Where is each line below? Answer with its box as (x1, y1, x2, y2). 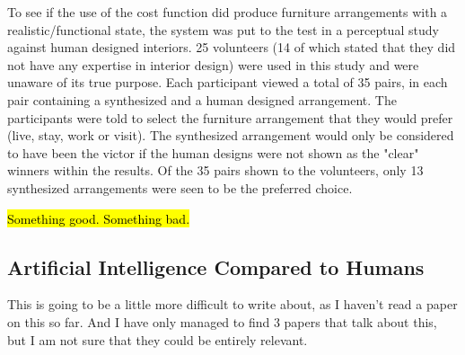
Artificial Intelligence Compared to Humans (7, 253, 425, 280)
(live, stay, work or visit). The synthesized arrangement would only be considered (7, 126, 454, 145)
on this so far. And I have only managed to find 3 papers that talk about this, (7, 312, 437, 331)
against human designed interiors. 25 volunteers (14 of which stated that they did (7, 38, 456, 57)
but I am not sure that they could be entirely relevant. (7, 330, 308, 349)
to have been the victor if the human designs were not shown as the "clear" (7, 143, 419, 162)
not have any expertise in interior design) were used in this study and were (7, 55, 419, 74)
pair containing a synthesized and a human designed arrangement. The (7, 90, 397, 109)
